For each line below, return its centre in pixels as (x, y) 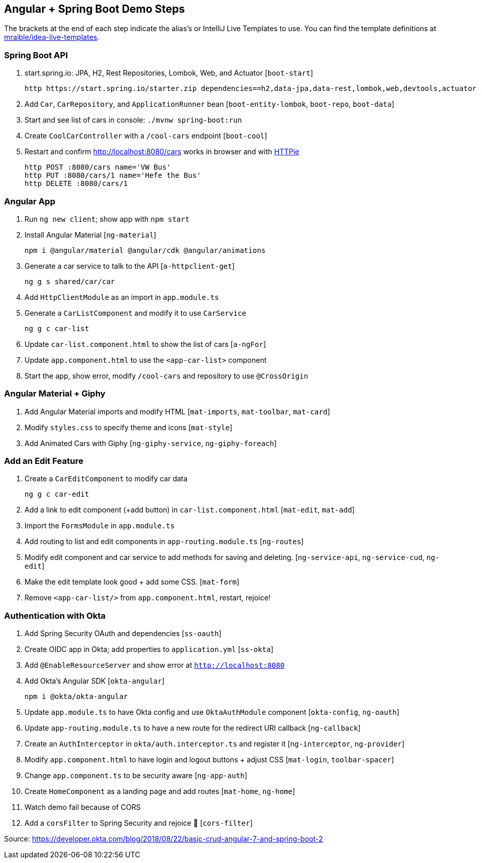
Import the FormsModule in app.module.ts (100, 526)
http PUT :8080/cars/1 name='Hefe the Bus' (113, 176)
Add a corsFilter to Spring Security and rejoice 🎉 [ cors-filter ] (139, 823)
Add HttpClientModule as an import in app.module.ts (122, 297)
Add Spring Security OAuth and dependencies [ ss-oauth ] (123, 634)
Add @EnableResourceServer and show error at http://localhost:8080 (155, 665)
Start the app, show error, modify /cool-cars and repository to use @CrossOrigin (166, 376)
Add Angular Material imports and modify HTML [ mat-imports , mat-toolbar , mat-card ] (177, 411)
